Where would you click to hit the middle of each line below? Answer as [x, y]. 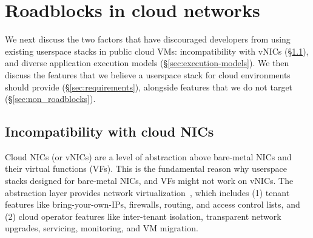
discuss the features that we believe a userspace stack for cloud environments [148, 74]
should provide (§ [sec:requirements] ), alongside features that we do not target [149, 87]
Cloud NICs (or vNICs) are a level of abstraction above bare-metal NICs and [148, 156]
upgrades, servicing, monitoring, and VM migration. [102, 228]
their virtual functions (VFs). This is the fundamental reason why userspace [146, 168]
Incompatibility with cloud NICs [109, 131]
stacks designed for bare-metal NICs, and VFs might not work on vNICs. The [149, 181]
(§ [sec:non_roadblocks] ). [50, 99]
